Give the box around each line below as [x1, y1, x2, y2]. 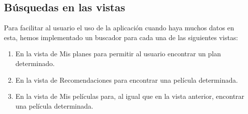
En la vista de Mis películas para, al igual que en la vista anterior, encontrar [15, 91, 245, 101]
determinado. [15, 58, 55, 68]
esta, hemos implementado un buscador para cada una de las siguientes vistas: [4, 32, 238, 42]
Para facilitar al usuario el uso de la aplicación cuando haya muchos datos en [4, 23, 234, 33]
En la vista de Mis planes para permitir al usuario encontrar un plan [15, 48, 221, 59]
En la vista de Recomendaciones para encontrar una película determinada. [15, 74, 238, 85]
